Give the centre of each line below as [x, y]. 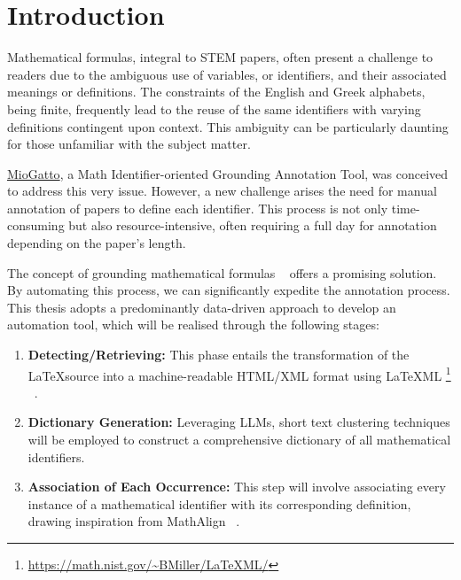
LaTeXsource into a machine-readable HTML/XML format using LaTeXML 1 [239, 374]
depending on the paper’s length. [97, 243]
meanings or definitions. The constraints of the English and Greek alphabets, [216, 92]
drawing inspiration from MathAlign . [134, 521]
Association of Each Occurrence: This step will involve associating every [237, 487]
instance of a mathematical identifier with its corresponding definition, [219, 503]
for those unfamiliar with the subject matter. [129, 144]
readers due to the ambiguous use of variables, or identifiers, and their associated [227, 74]
